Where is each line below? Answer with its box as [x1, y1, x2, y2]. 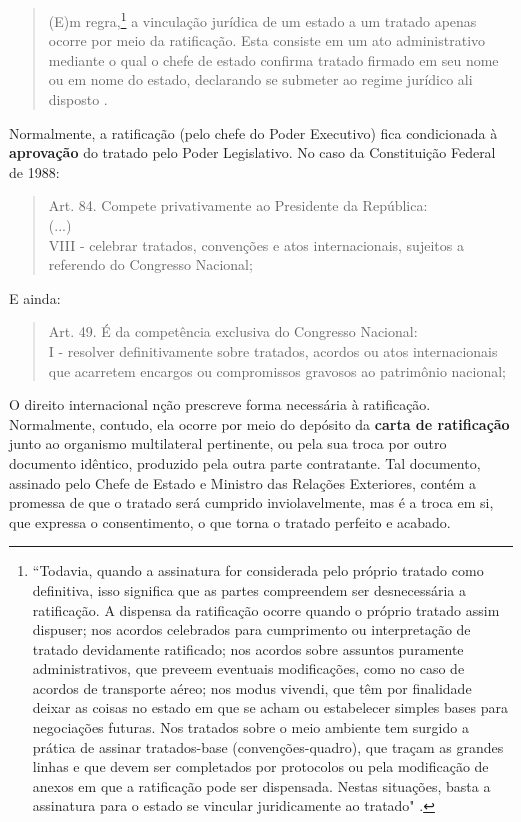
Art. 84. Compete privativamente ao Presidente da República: [48, 195, 428, 216]
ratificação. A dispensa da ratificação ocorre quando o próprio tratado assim [32, 599, 500, 620]
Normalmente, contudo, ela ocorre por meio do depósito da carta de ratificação [9, 413, 510, 434]
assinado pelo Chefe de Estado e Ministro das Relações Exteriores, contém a [9, 472, 477, 493]
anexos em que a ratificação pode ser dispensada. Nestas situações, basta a [32, 775, 491, 796]
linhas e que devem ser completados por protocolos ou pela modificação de [32, 756, 489, 777]
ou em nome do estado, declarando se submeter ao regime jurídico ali [48, 69, 473, 90]
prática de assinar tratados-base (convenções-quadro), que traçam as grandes [32, 736, 504, 757]
